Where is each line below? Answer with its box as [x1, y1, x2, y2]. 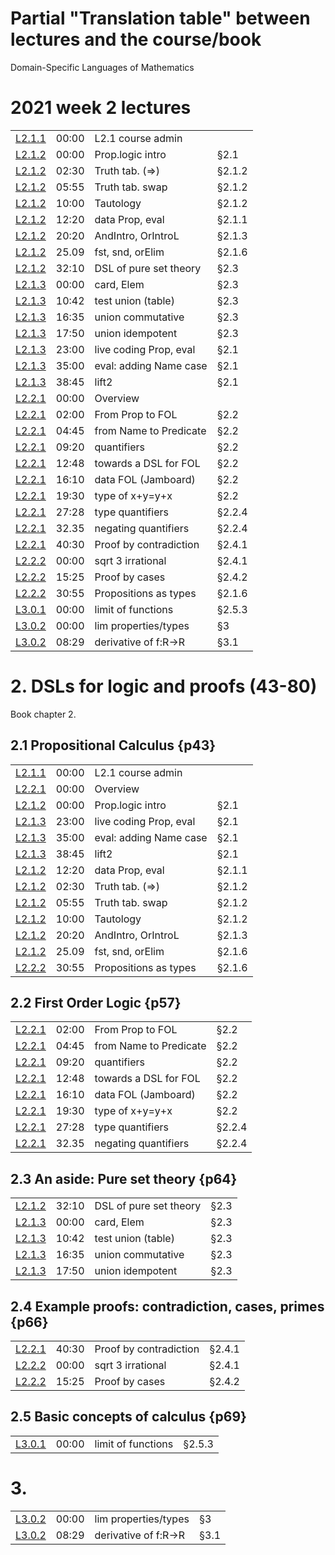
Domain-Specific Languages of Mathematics [10, 61, 195, 73]
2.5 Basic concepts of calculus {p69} [10, 1408, 247, 1426]
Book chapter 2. [10, 708, 77, 720]
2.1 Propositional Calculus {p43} [10, 737, 217, 754]
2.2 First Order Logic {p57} [10, 995, 182, 1012]
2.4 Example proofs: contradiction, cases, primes [10, 1298, 325, 1315]
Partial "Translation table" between [10, 7, 311, 30]
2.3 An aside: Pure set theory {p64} [10, 1170, 238, 1187]
